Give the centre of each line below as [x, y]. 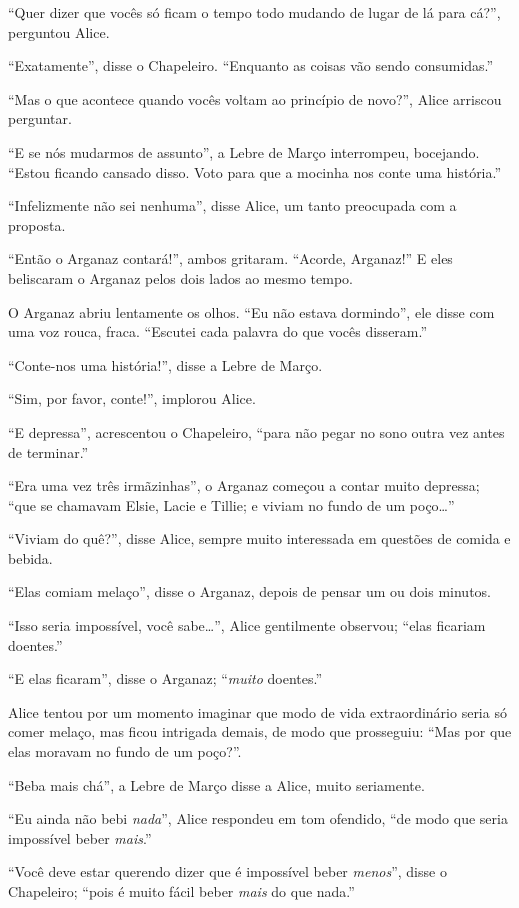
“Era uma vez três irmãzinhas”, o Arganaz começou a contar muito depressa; [244, 485]
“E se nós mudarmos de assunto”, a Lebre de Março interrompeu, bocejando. [244, 151]
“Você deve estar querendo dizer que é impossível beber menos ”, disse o [227, 871]
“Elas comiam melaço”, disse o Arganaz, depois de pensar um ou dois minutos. [249, 591]
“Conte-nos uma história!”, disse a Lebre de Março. [165, 364]
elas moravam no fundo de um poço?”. [125, 751]
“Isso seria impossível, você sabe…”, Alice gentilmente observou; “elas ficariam [247, 625]
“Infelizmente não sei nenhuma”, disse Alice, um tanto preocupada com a [232, 205]
